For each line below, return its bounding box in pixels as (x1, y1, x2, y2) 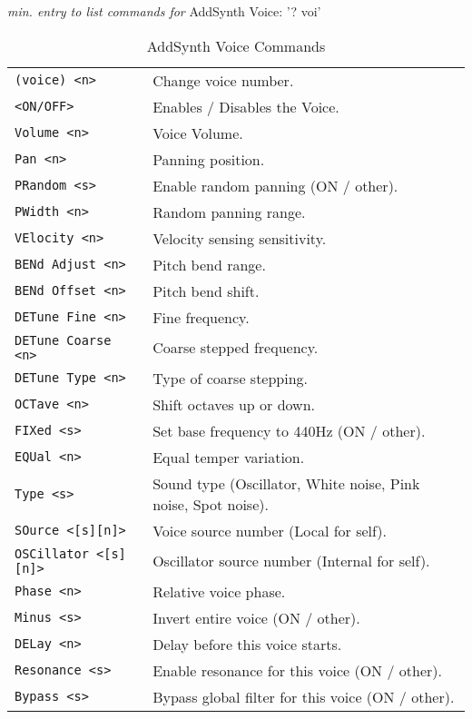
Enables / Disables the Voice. (152, 95, 339, 117)
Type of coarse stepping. (152, 367, 309, 389)
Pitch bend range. (152, 253, 266, 275)
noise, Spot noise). (152, 493, 269, 515)
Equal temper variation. (152, 446, 305, 468)
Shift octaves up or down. (152, 393, 315, 415)
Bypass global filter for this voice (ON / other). (152, 685, 455, 707)
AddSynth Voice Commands (146, 34, 326, 56)
